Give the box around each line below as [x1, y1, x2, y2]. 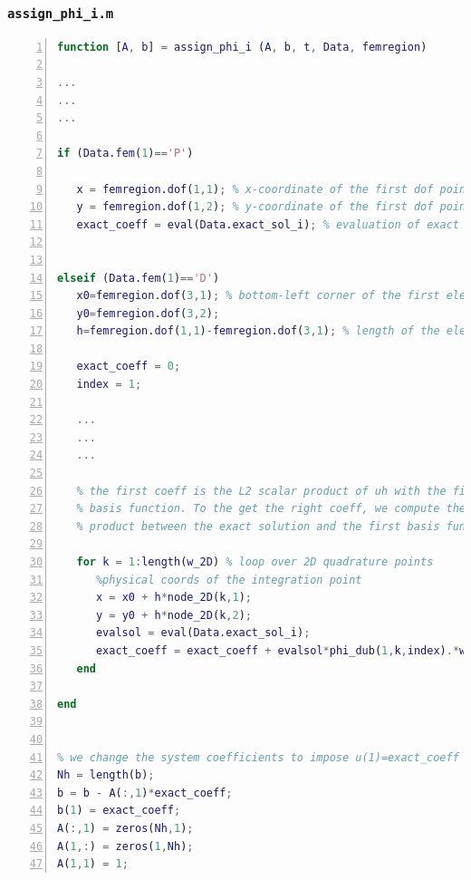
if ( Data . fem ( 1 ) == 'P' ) [57, 147, 194, 160]
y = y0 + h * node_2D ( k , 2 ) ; [95, 608, 252, 622]
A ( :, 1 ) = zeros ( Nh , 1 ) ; [57, 821, 194, 835]
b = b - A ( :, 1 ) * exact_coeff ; [57, 786, 233, 799]
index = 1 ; [76, 378, 142, 392]
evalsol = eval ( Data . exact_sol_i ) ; [95, 626, 311, 640]
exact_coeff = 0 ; [76, 360, 181, 373]
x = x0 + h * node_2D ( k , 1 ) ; [95, 591, 252, 604]
